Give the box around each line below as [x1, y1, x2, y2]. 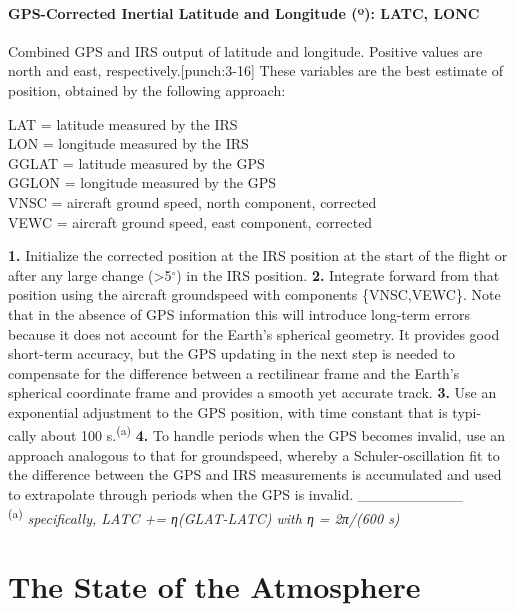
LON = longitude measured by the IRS [8, 133, 249, 154]
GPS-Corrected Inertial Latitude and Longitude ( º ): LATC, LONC [8, 2, 480, 23]
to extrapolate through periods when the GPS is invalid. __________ [8, 483, 463, 504]
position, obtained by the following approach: [8, 79, 286, 100]
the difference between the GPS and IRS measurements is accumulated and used [8, 464, 502, 485]
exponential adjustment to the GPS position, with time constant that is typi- [8, 401, 482, 422]
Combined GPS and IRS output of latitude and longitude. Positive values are [8, 40, 483, 61]
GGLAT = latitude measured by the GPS [8, 152, 265, 173]
